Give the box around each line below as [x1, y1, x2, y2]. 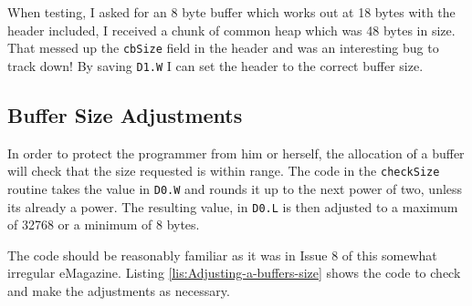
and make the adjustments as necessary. [7, 281, 230, 301]
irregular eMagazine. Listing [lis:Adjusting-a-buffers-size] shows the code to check [7, 263, 461, 282]
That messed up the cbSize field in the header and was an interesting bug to [7, 38, 439, 57]
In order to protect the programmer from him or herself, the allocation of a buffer [7, 143, 465, 162]
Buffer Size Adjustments [7, 100, 243, 128]
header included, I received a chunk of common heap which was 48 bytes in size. [7, 20, 456, 39]
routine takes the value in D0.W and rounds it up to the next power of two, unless [7, 178, 463, 198]
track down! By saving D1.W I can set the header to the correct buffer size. [7, 56, 424, 75]
